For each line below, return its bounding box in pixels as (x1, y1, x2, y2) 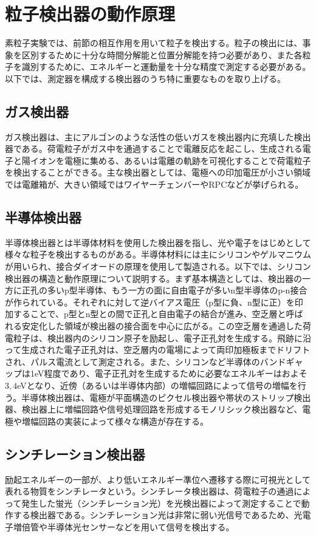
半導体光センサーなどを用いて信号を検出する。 (47, 520, 235, 533)
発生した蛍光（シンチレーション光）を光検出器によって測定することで (21, 496, 301, 509)
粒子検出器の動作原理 (5, 1, 176, 26)
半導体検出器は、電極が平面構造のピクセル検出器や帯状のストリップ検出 (21, 391, 311, 403)
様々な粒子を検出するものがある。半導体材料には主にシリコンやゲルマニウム (5, 248, 311, 261)
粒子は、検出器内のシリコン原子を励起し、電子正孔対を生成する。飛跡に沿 (13, 331, 311, 344)
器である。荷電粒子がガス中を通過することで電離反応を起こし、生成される (5, 142, 303, 155)
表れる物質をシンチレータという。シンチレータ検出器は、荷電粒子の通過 (5, 485, 294, 498)
